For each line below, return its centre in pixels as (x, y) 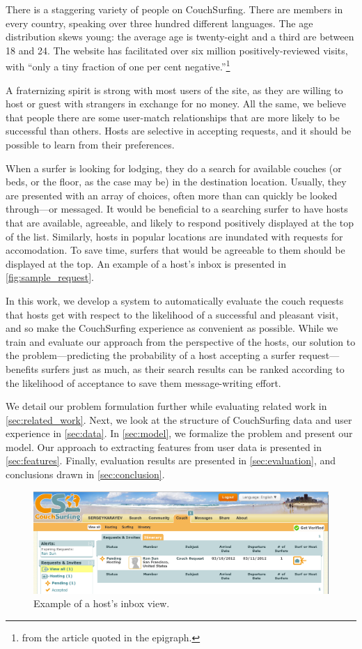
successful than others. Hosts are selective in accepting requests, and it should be (179, 131)
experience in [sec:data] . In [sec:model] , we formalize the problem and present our (179, 433)
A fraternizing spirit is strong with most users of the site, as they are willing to (174, 90)
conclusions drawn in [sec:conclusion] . (85, 474)
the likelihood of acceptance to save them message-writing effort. (143, 382)
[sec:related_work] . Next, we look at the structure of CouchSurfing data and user (179, 419)
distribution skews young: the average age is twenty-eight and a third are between (180, 37)
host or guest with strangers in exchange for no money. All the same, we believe (176, 104)
